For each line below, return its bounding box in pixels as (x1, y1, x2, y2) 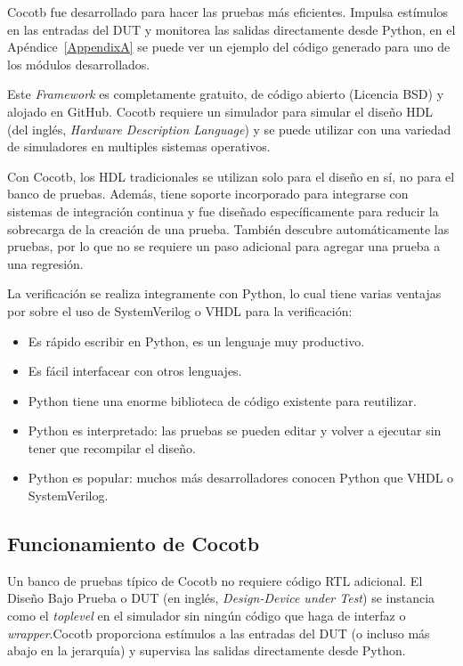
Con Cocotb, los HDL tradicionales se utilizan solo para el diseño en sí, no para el (7, 166, 455, 185)
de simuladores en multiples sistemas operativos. (7, 137, 271, 156)
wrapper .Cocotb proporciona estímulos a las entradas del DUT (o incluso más (7, 623, 430, 642)
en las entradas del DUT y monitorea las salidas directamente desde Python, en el (7, 20, 456, 38)
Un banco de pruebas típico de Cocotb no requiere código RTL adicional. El (7, 571, 423, 589)
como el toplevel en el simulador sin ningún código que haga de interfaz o (7, 606, 406, 625)
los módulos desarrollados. (7, 54, 150, 73)
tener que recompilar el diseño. (28, 438, 196, 457)
